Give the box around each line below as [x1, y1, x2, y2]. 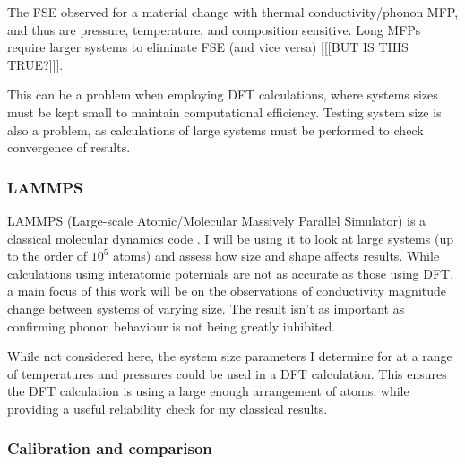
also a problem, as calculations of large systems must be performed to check [7, 120, 424, 139]
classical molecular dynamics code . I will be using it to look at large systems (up [7, 228, 453, 247]
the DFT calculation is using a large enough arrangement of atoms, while [7, 382, 409, 400]
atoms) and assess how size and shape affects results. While [113, 246, 440, 265]
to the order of [7, 246, 88, 265]
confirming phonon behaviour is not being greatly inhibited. [7, 316, 336, 335]
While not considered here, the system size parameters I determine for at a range [7, 347, 452, 365]
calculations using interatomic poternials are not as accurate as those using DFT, [7, 263, 454, 282]
